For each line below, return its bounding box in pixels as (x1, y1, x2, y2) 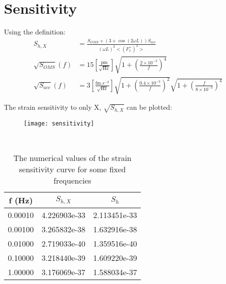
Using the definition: (4, 27, 65, 37)
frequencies (53, 175, 92, 187)
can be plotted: (127, 102, 172, 112)
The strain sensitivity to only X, (4, 102, 101, 112)
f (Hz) (8, 194, 33, 206)
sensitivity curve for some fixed (19, 163, 126, 175)
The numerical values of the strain (13, 152, 132, 164)
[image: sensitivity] (24, 120, 95, 127)
